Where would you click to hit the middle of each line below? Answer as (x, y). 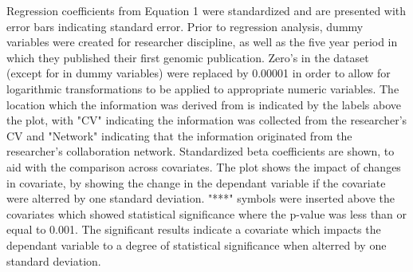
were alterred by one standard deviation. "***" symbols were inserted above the (201, 198)
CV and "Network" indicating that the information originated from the (179, 135)
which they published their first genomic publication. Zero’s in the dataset (188, 57)
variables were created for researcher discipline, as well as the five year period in (202, 42)
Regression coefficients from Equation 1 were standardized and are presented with (206, 10)
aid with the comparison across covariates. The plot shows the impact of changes (204, 166)
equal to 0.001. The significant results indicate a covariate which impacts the (194, 229)
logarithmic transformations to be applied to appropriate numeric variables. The (203, 88)
